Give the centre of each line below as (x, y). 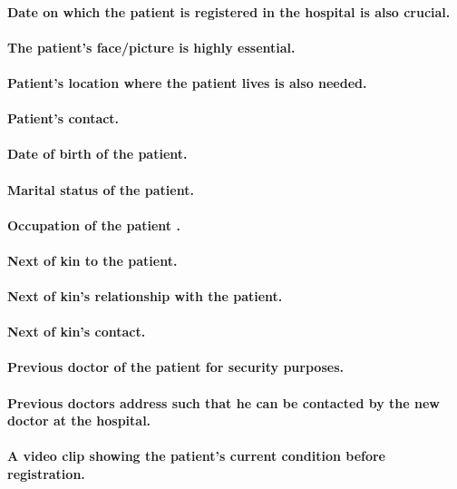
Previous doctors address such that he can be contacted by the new (224, 402)
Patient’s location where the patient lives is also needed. (187, 82)
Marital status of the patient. (101, 189)
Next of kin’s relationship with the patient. (145, 296)
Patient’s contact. (63, 118)
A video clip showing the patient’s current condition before (197, 456)
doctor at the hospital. (79, 421)
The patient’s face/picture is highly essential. (151, 47)
